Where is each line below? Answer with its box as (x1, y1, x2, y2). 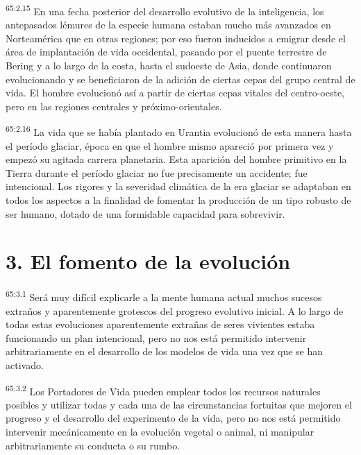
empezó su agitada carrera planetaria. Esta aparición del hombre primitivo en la (6, 152, 347, 166)
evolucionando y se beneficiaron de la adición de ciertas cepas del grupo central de (6, 71, 355, 86)
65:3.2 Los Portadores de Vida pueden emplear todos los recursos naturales (6, 381, 321, 398)
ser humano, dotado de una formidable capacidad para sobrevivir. (6, 206, 285, 221)
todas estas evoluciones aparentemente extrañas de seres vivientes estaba (6, 317, 315, 332)
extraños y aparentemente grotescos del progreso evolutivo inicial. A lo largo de (6, 303, 344, 318)
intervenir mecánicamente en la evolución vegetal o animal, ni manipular (6, 424, 314, 438)
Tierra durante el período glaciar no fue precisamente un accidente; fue (6, 165, 308, 180)
